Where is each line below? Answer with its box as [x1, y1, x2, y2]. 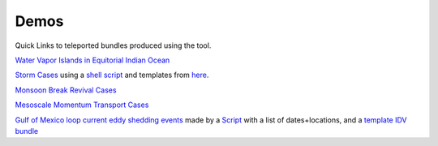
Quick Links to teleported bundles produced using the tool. [15, 41, 212, 50]
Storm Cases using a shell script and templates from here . [15, 70, 209, 80]
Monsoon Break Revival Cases [15, 85, 117, 95]
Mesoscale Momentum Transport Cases [15, 100, 149, 109]
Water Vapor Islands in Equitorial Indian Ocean [15, 55, 170, 65]
